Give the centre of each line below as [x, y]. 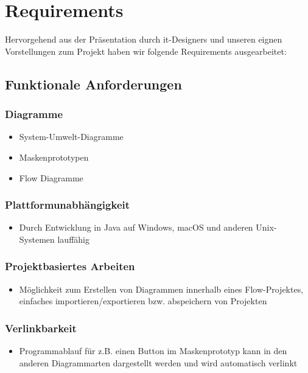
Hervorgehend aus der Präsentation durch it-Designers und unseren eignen [144, 39]
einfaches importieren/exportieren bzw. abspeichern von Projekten [143, 301]
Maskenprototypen [54, 157]
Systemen [37, 239]
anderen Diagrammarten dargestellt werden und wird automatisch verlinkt [158, 362]
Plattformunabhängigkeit [68, 205]
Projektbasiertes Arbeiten [70, 266]
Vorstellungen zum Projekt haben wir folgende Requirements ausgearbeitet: [146, 51]
